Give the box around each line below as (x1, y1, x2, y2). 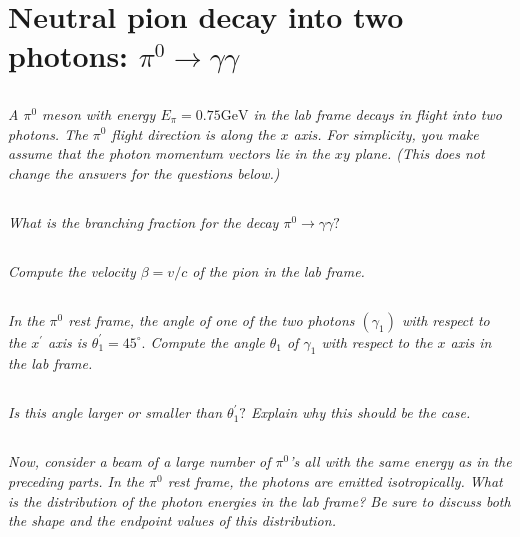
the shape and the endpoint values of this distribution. (8, 510, 336, 531)
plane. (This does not (354, 143, 485, 164)
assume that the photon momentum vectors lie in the (8, 143, 330, 164)
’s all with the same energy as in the (289, 451, 512, 472)
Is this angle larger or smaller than (8, 402, 223, 423)
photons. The (8, 123, 88, 144)
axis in (450, 331, 492, 352)
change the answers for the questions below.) (8, 162, 280, 183)
